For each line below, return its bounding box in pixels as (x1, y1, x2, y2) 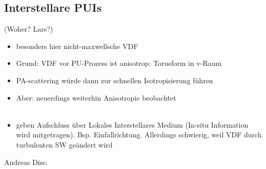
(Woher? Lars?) (4, 23, 53, 34)
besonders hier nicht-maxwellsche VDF (16, 40, 138, 51)
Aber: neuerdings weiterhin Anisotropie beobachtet (16, 92, 176, 103)
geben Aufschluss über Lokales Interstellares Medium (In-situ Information (16, 119, 249, 130)
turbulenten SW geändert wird (16, 139, 113, 150)
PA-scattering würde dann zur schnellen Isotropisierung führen (16, 75, 213, 85)
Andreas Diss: (4, 156, 48, 167)
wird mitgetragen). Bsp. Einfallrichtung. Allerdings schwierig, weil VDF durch (16, 129, 262, 140)
